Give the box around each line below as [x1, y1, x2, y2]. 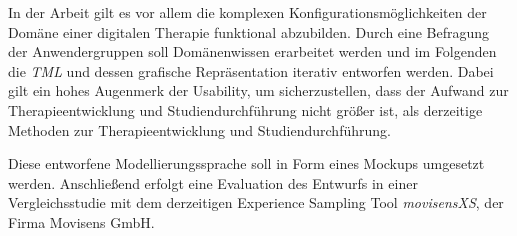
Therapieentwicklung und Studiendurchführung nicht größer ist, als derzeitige [8, 99, 483, 120]
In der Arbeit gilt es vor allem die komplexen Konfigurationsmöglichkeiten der [8, 2, 487, 22]
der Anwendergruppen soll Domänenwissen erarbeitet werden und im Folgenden [8, 41, 497, 62]
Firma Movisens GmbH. [8, 211, 155, 232]
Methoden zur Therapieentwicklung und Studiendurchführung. [8, 119, 391, 140]
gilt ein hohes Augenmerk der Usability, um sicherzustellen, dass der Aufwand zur [8, 80, 509, 101]
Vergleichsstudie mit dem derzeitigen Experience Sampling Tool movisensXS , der [8, 192, 504, 213]
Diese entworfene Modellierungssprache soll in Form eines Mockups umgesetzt [8, 153, 485, 174]
